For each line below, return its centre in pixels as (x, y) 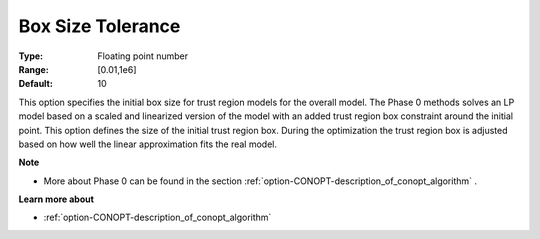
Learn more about (56, 199)
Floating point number (143, 56)
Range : (33, 69)
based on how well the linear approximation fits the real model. (148, 144)
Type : (31, 56)
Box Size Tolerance (99, 26)
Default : (36, 84)
